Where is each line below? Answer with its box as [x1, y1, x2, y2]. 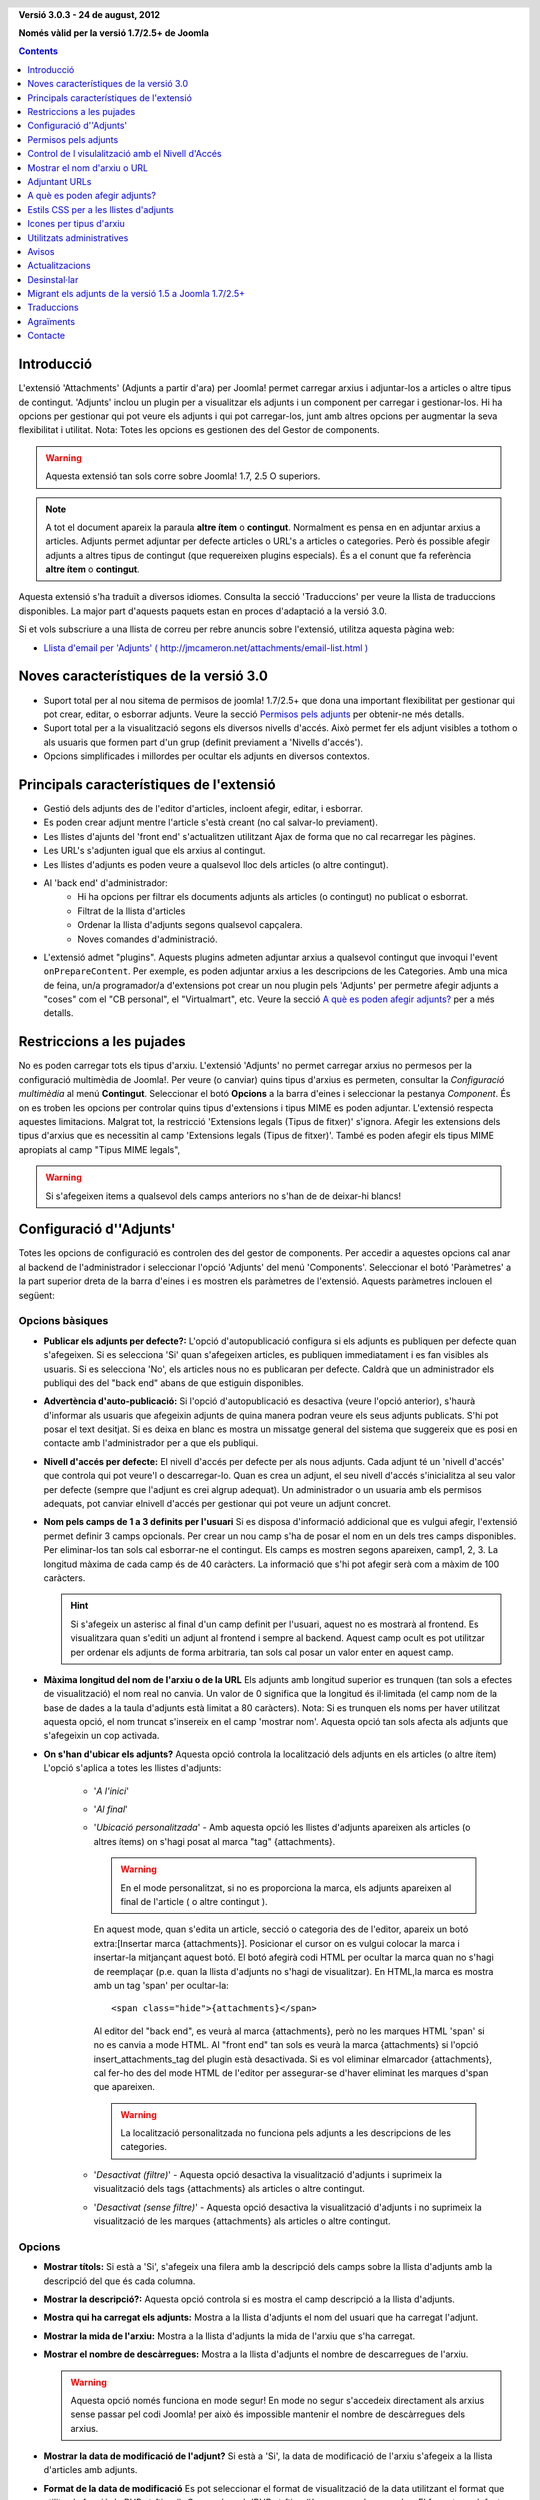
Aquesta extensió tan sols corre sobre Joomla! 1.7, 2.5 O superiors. [45, 470, 321, 482]
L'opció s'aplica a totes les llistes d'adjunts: [43, 1762, 222, 1774]
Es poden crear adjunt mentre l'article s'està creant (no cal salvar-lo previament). [43, 816, 379, 829]
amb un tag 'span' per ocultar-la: [93, 1979, 229, 1991]
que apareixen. [93, 2081, 155, 2093]
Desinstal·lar [27, 273, 79, 285]
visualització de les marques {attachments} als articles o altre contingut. [93, 2215, 391, 2227]
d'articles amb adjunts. [43, 2464, 138, 2476]
